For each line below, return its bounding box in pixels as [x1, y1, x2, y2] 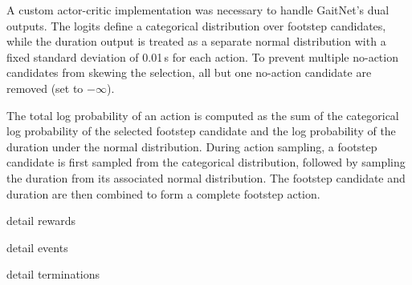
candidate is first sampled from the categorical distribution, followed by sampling [6, 154, 406, 171]
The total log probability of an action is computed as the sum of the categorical [6, 106, 399, 123]
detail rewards [6, 212, 76, 229]
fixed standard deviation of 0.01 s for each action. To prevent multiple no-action [6, 48, 398, 65]
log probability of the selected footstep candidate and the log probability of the [6, 122, 396, 139]
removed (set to [6, 79, 84, 96]
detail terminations [6, 266, 100, 283]
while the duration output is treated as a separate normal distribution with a [6, 33, 386, 50]
